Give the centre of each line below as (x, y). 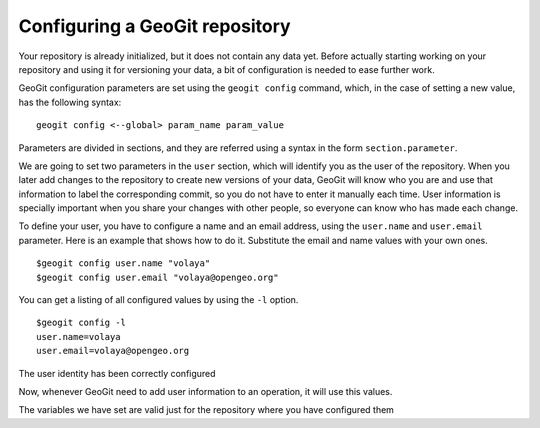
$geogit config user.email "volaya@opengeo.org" (157, 277)
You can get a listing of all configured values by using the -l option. (158, 300)
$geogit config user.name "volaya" (123, 263)
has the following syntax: (70, 102)
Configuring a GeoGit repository (154, 26)
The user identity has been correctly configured (117, 373)
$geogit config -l (81, 323)
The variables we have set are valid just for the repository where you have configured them (206, 410)
